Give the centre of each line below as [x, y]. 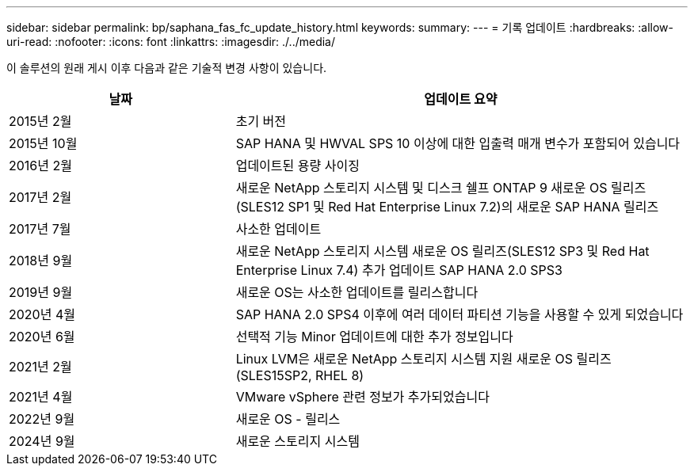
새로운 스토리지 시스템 [297, 441]
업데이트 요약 [461, 99]
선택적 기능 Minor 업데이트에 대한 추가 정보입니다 [374, 337]
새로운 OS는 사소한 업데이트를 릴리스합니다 [357, 292]
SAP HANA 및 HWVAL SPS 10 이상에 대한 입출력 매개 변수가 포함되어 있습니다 [458, 143]
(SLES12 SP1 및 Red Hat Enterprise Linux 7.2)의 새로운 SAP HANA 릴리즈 [447, 207]
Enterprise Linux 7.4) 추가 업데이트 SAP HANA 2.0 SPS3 [399, 270]
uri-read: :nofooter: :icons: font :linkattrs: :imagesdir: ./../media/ [171, 42]
